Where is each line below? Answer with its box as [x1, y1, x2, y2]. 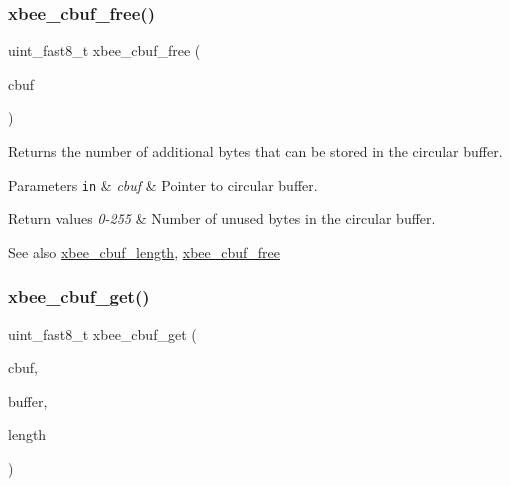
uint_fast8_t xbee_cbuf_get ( [8, 323, 197, 344]
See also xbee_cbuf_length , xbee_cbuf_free [8, 241, 281, 262]
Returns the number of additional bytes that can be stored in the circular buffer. [8, 141, 503, 161]
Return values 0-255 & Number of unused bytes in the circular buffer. [8, 208, 436, 229]
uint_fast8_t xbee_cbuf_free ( [8, 40, 201, 61]
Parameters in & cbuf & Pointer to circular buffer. [8, 174, 318, 195]
